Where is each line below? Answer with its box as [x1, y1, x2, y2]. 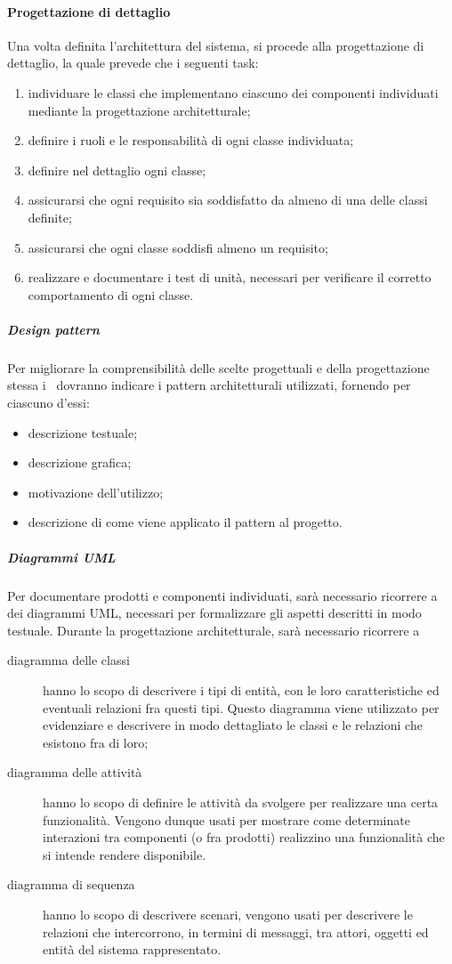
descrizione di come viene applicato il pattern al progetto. [28, 513, 343, 531]
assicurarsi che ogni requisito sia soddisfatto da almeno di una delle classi [28, 190, 428, 209]
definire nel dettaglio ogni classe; [28, 160, 206, 179]
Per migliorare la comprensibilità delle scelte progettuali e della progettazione [7, 358, 430, 377]
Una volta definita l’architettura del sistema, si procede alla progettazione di [7, 36, 424, 54]
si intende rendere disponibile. [43, 845, 206, 863]
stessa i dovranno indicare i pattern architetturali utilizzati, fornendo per [7, 376, 411, 394]
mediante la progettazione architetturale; [28, 101, 251, 119]
